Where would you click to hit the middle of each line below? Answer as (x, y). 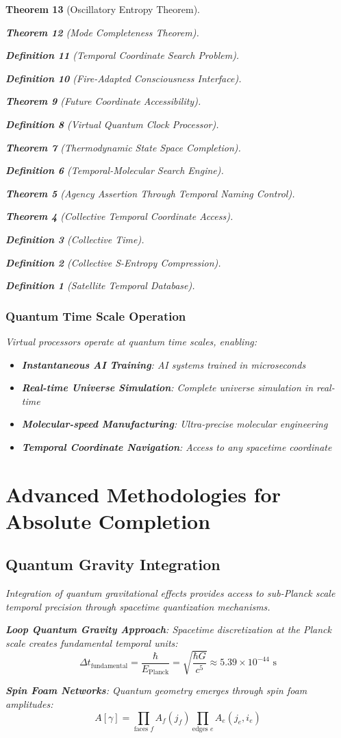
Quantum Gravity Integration (113, 564)
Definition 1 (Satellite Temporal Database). (100, 285)
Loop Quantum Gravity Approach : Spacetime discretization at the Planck (168, 629)
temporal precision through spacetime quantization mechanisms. (138, 606)
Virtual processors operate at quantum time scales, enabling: (131, 341)
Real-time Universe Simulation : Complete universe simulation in (167, 388)
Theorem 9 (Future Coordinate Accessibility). (103, 101)
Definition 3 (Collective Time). (75, 239)
